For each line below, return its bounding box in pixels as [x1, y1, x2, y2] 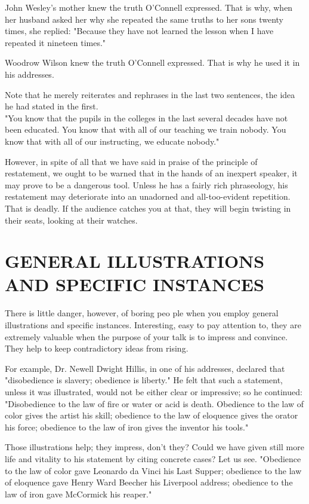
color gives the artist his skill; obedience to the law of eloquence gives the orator [5, 409, 298, 421]
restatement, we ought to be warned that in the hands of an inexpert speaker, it [5, 167, 298, 179]
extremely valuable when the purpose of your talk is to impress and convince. [5, 330, 288, 343]
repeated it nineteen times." [5, 36, 106, 48]
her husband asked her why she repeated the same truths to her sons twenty [5, 13, 283, 25]
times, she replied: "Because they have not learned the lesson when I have [5, 25, 274, 37]
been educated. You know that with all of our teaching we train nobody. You [5, 123, 286, 136]
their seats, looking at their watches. [5, 213, 138, 226]
